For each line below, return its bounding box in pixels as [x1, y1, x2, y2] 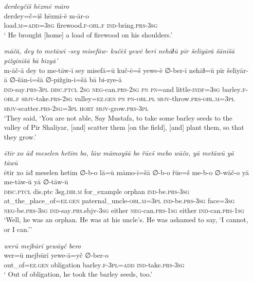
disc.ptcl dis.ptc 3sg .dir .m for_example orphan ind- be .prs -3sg [4, 186, 190, 196]
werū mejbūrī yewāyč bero [4, 240, 81, 250]
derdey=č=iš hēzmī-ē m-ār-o [4, 10, 89, 20]
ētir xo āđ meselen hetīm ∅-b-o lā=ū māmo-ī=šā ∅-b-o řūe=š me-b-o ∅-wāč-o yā [4, 167, 249, 177]
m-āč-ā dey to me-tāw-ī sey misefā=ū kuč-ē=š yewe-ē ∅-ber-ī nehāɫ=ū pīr [4, 65, 225, 75]
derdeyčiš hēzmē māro [4, 1, 69, 11]
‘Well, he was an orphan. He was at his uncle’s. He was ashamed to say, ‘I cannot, [4, 214, 248, 225]
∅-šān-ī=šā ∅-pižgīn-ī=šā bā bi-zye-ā [9, 74, 122, 85]
